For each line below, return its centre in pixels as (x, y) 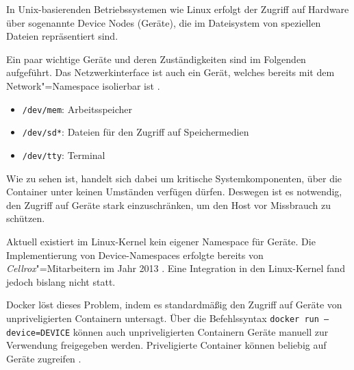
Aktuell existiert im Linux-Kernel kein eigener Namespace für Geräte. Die (161, 241)
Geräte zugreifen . (44, 358)
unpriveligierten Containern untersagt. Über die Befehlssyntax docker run (163, 318)
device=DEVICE (38, 333)
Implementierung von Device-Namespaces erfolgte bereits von (135, 255)
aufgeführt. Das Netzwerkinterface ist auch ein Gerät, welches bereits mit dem (170, 72)
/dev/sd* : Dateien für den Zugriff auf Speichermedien (136, 132)
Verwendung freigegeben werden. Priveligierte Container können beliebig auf (166, 345)
